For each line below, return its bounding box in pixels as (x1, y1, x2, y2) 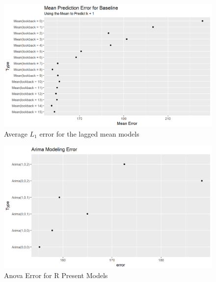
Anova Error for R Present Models (4, 270, 108, 280)
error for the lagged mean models (39, 128, 139, 139)
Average (4, 128, 27, 139)
